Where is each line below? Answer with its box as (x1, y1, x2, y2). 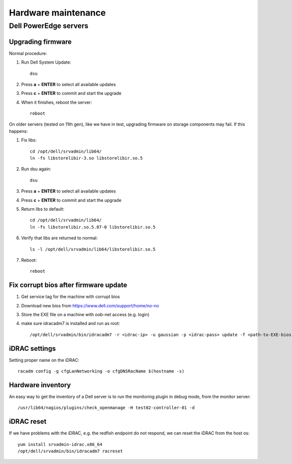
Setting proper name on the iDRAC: (9, 357, 80, 363)
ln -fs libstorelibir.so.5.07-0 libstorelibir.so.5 (30, 224, 156, 230)
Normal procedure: (9, 50, 47, 56)
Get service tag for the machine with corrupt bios (21, 294, 120, 300)
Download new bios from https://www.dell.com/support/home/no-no (21, 303, 159, 308)
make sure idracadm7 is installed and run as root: (21, 321, 120, 326)
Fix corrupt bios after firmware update (9, 281, 128, 289)
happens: (9, 128, 28, 134)
